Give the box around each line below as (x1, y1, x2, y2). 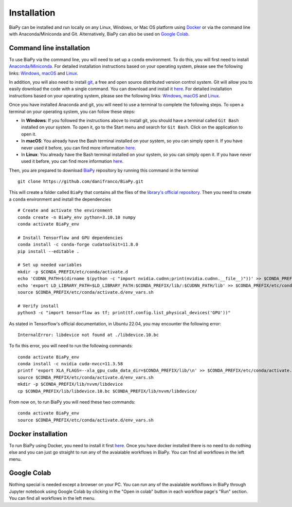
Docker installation (9, 430, 68, 438)
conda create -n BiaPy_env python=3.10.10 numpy (18, 214, 136, 220)
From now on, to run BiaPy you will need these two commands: (9, 399, 136, 405)
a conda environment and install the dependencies (9, 196, 111, 202)
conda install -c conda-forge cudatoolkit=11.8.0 (18, 242, 139, 247)
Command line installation (9, 44, 90, 52)
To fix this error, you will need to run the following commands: (9, 343, 133, 349)
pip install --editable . (18, 248, 80, 254)
